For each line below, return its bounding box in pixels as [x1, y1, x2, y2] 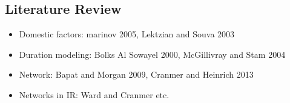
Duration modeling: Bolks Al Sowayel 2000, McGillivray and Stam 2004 [19, 48, 286, 60]
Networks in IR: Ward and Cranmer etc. [19, 88, 170, 101]
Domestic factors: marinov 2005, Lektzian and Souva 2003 [19, 28, 235, 40]
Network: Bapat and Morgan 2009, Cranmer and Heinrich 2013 [19, 68, 254, 81]
